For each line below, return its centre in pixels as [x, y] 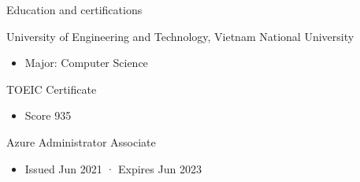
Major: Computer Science [86, 63]
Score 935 [48, 115]
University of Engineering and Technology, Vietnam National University [180, 36]
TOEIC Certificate [52, 89]
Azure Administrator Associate [81, 141]
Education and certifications [74, 9]
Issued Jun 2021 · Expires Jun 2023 [113, 168]
